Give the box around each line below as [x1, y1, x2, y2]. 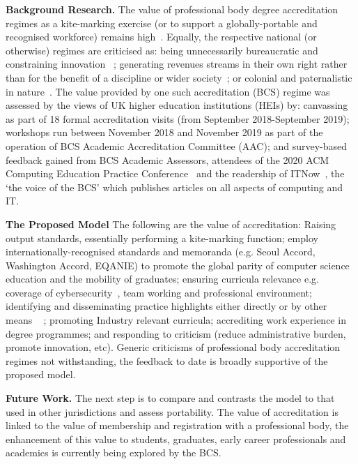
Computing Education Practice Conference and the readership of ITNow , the [6, 166, 345, 181]
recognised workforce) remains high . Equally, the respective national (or [6, 29, 317, 44]
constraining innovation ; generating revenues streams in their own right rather [6, 57, 348, 71]
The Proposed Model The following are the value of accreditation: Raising [6, 216, 336, 231]
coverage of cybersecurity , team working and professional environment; [6, 285, 312, 299]
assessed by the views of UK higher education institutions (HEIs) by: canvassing [6, 98, 348, 112]
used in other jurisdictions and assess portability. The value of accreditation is [6, 404, 338, 419]
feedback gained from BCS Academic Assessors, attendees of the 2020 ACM [6, 152, 329, 167]
